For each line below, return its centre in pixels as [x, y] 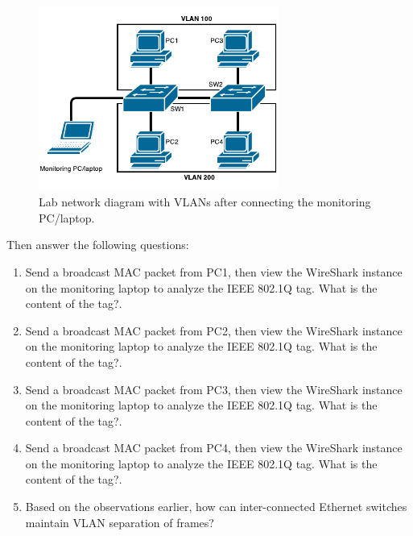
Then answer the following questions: [98, 245]
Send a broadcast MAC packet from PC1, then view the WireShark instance [214, 271]
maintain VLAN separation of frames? [120, 522]
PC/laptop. [67, 217]
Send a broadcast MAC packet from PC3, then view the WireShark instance [214, 389]
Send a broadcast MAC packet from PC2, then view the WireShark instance [214, 330]
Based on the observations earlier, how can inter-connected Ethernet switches [216, 507]
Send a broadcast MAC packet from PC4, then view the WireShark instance [214, 448]
